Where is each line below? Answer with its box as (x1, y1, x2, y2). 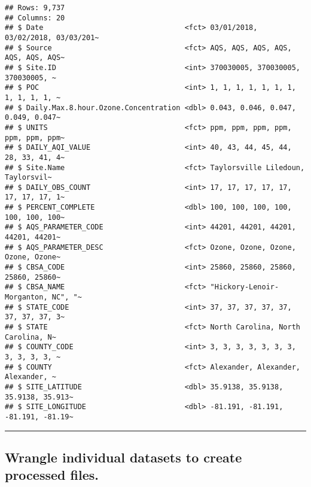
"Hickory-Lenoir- (210, 283, 279, 292)
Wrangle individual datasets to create (5, 447, 242, 466)
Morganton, (5, 293, 48, 302)
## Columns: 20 (5, 13, 65, 22)
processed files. (5, 465, 99, 484)
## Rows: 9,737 (5, 4, 65, 12)
